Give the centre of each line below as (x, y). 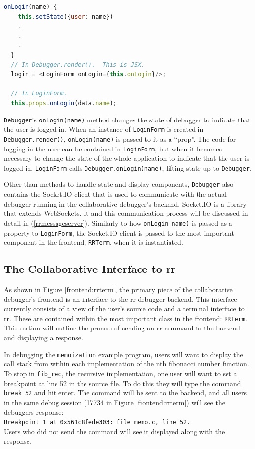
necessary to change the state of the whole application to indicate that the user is (127, 158)
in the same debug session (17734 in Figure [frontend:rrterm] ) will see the (114, 402)
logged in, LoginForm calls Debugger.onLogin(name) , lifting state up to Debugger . (128, 167)
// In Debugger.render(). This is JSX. (78, 65)
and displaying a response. (43, 338)
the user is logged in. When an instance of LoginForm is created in (104, 129)
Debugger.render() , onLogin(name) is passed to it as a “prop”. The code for (120, 138)
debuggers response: (34, 412)
